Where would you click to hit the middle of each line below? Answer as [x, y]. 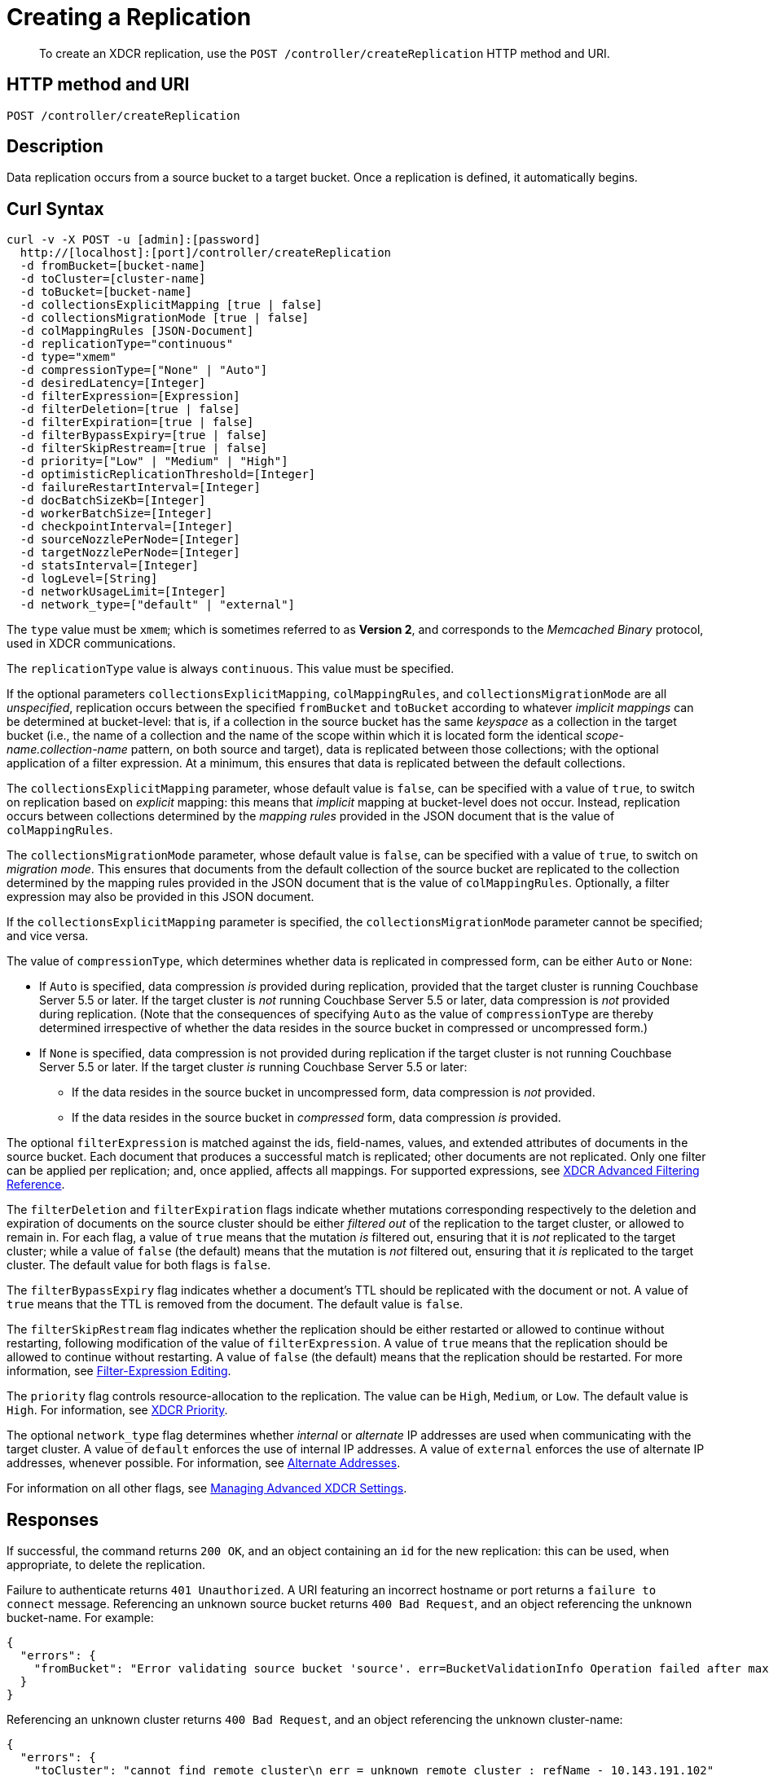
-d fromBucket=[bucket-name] [113, 266]
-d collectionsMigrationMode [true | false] [164, 318]
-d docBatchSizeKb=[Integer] [113, 501]
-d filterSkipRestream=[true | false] [144, 448]
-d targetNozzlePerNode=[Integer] [130, 553]
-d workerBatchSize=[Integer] [116, 514]
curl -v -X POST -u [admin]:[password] [134, 240]
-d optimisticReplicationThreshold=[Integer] [168, 475]
